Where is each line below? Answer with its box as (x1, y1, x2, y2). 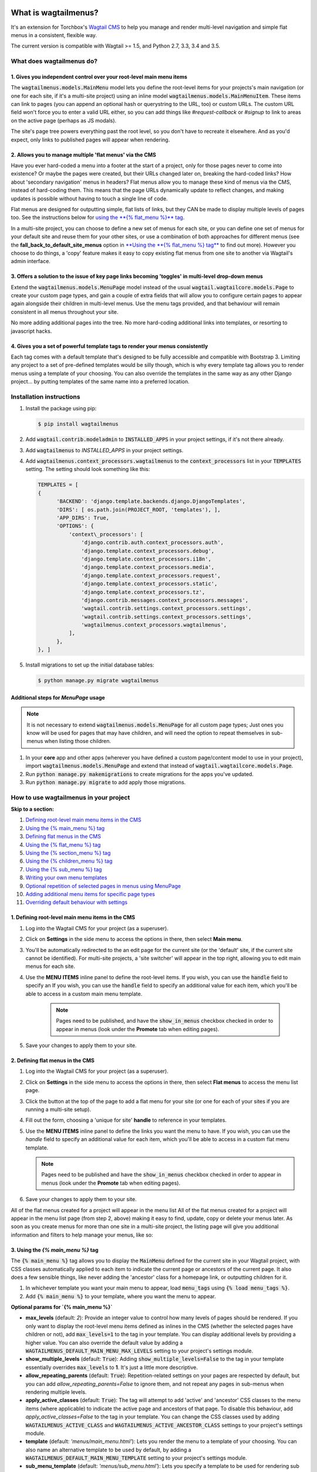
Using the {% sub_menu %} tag (25, 866, 102, 873)
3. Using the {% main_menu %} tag (11, 1246, 99, 1254)
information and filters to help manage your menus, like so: (11, 1231, 153, 1238)
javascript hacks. (11, 327, 52, 334)
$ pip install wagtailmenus (38, 421, 119, 427)
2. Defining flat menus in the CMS (11, 1057, 95, 1064)
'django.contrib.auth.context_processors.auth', (81, 539, 224, 546)
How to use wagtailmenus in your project (11, 793, 130, 801)
